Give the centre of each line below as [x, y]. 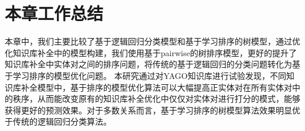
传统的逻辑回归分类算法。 [62, 121]
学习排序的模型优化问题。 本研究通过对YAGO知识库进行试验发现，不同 [149, 75]
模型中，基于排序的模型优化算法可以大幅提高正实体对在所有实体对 [165, 87]
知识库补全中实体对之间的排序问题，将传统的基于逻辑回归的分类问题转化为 [148, 64]
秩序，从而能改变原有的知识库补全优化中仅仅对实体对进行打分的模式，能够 [156, 99]
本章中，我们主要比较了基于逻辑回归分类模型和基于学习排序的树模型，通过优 [152, 41]
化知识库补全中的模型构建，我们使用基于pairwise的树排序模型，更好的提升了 [151, 52]
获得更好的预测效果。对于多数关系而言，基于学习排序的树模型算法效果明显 [148, 110]
